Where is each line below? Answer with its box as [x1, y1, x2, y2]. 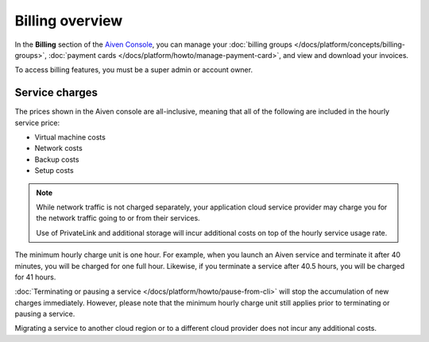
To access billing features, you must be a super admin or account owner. [14, 65, 253, 75]
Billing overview [14, 12, 123, 29]
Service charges [14, 86, 99, 99]
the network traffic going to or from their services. [36, 213, 200, 223]
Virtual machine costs [34, 133, 106, 142]
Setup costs [34, 166, 75, 175]
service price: [14, 117, 60, 127]
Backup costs [34, 155, 79, 164]
